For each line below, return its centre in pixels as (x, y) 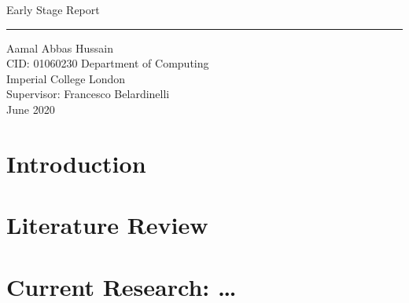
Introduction (76, 163)
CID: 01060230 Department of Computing (108, 63)
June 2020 (31, 109)
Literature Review (107, 225)
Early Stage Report (53, 9)
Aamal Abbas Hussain (60, 47)
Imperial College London (66, 78)
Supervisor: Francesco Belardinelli (88, 94)
